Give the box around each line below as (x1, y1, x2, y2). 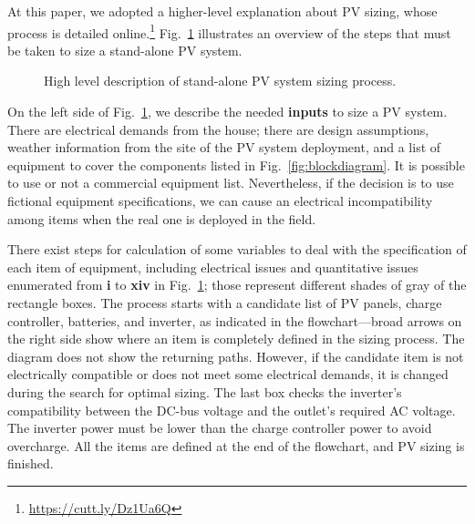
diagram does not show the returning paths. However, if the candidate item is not (7, 346, 464, 365)
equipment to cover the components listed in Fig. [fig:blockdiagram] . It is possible (7, 155, 465, 174)
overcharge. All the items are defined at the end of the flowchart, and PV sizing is (7, 436, 465, 455)
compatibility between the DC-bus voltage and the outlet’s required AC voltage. (7, 400, 456, 419)
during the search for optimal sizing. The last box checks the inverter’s (7, 382, 402, 401)
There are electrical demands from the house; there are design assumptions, (7, 119, 429, 139)
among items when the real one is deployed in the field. (7, 209, 316, 228)
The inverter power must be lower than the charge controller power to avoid (7, 418, 432, 437)
